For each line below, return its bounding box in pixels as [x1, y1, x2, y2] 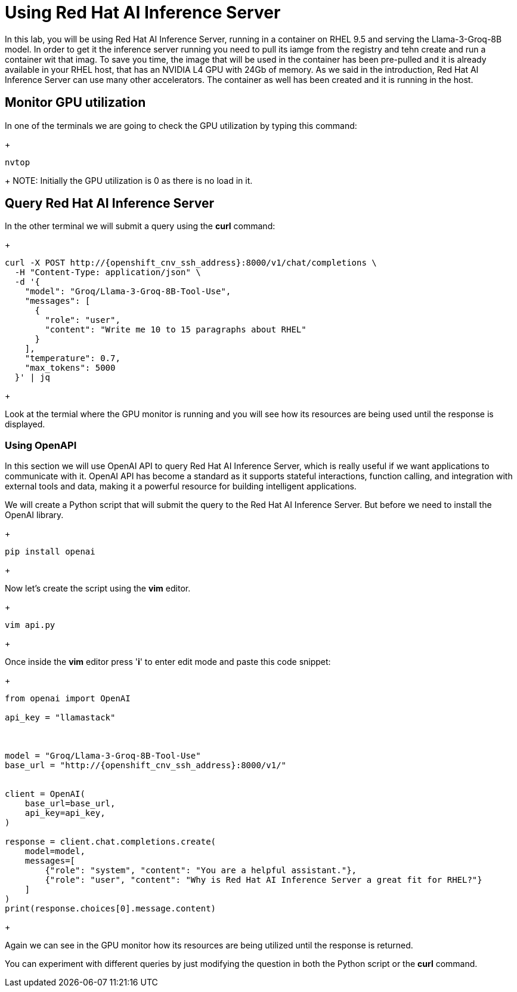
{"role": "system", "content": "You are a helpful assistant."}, [45, 865, 357, 876]
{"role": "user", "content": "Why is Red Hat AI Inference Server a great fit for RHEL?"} [45, 875, 482, 885]
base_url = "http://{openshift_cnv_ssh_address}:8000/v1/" [5, 760, 287, 771]
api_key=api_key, [24, 808, 106, 818]
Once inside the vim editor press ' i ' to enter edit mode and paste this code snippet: [5, 657, 331, 667]
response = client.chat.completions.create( [5, 837, 216, 847]
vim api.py [5, 620, 55, 630]
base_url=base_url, [24, 799, 116, 809]
